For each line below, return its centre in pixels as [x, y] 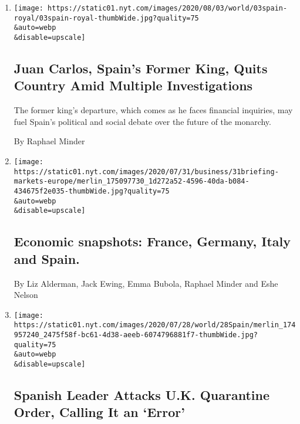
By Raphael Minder [49, 141]
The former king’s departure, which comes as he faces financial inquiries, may [153, 110]
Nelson [26, 295]
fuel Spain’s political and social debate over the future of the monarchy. [142, 121]
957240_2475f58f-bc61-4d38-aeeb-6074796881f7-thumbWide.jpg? [136, 335]
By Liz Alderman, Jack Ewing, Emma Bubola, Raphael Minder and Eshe [146, 283]
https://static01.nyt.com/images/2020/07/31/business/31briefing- [146, 172]
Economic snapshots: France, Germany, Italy [152, 241]
